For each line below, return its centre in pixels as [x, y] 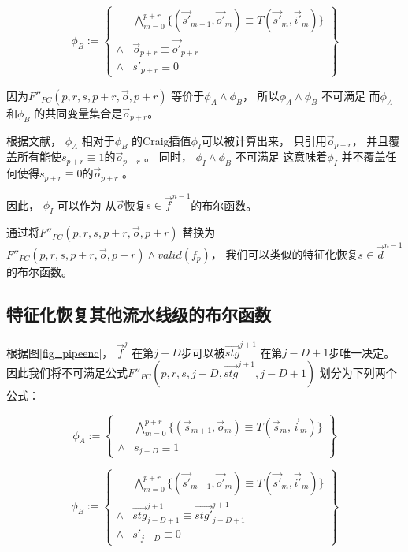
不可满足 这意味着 [281, 157]
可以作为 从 [87, 205]
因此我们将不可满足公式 [67, 372]
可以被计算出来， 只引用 [264, 140]
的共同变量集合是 [78, 112]
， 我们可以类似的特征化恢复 [284, 254]
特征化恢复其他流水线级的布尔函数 [139, 313]
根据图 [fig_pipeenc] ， [60, 352]
